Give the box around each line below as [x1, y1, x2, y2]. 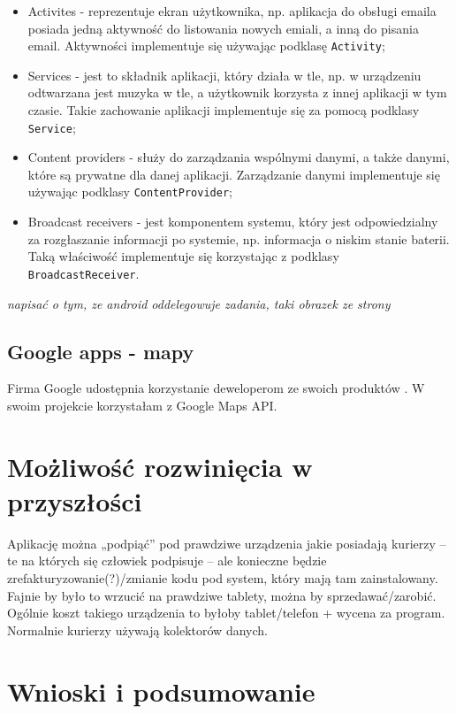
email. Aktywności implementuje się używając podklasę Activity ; [27, 36, 385, 55]
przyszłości [7, 482, 142, 518]
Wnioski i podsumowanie [7, 672, 315, 709]
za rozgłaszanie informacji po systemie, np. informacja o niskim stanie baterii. [27, 229, 450, 248]
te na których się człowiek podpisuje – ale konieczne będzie [7, 551, 327, 570]
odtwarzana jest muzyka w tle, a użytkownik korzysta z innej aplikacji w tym [27, 83, 447, 102]
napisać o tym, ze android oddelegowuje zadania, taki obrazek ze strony [7, 294, 391, 312]
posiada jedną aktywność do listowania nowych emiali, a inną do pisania [27, 19, 419, 37]
